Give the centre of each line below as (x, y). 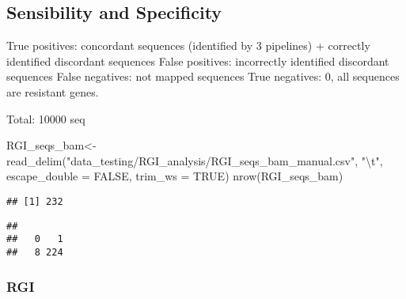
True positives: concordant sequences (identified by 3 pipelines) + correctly (188, 45)
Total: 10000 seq (46, 118)
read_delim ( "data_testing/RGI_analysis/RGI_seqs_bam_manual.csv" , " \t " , (195, 160)
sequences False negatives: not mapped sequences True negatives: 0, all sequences (203, 76)
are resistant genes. (53, 91)
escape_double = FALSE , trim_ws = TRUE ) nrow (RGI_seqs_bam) (175, 176)
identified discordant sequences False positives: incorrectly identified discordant (198, 61)
